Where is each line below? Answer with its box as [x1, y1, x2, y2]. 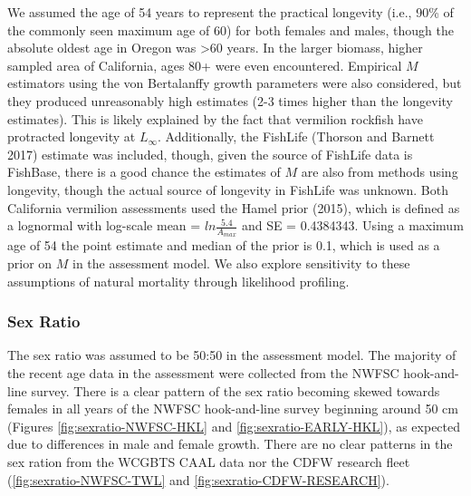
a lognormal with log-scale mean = [7, 216, 201, 235]
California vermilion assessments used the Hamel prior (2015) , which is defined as [7, 198, 460, 217]
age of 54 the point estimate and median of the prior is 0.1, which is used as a [7, 236, 440, 255]
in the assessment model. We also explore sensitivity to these [72, 253, 410, 272]
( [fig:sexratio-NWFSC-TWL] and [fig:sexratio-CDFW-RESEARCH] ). [7, 470, 389, 489]
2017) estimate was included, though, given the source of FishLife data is [7, 144, 413, 163]
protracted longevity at [7, 127, 136, 146]
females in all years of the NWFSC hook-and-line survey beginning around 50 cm [7, 399, 458, 418]
